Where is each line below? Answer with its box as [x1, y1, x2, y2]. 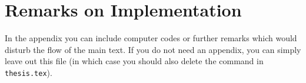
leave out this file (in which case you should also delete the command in [5, 55, 264, 67]
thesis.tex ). [5, 66, 52, 78]
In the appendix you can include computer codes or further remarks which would [5, 32, 297, 44]
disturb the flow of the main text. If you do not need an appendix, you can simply [5, 43, 301, 55]
